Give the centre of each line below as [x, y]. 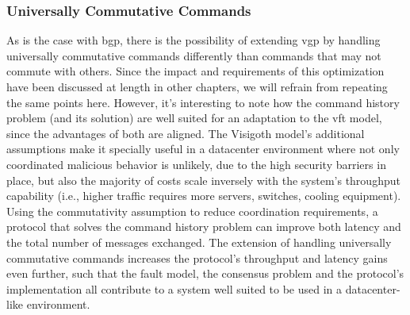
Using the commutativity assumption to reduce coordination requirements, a [192, 211]
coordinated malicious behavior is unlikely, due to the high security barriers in [196, 164]
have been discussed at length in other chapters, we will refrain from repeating [197, 86]
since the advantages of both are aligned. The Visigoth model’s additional [186, 133]
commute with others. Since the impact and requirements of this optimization [195, 71]
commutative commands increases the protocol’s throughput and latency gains [197, 257]
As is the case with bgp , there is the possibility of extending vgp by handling [194, 40]
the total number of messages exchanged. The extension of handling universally [199, 242]
